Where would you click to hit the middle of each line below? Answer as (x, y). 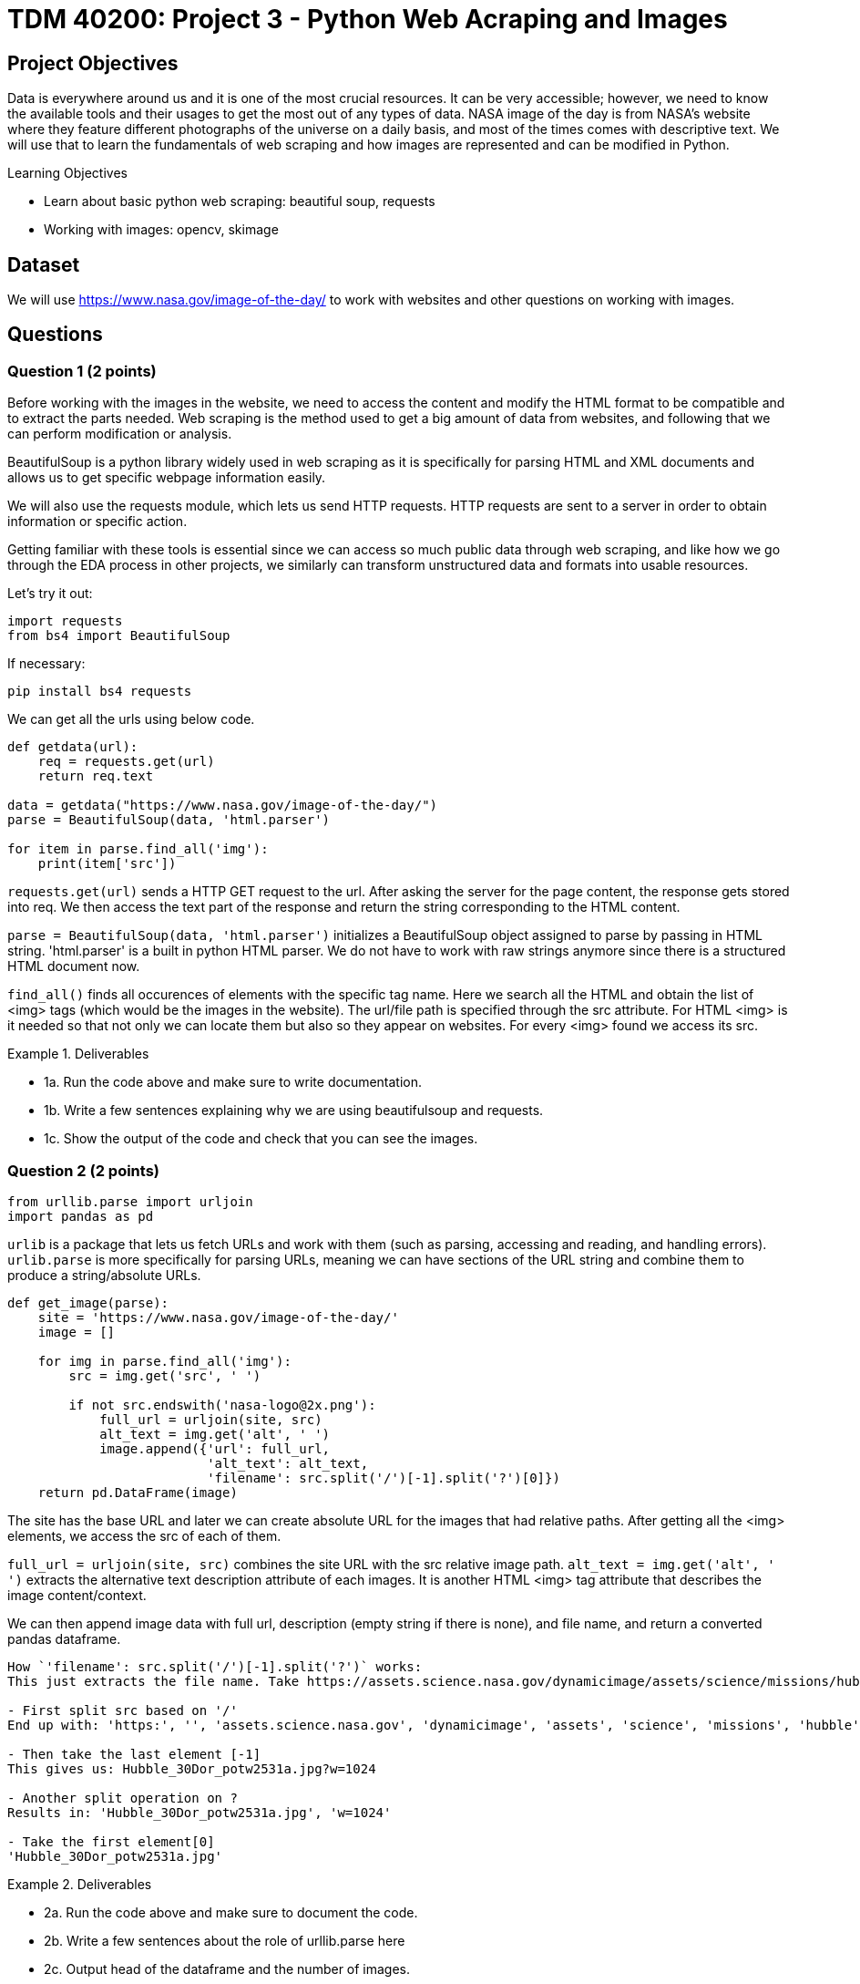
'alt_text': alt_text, (288, 1463)
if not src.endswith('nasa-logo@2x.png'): (222, 1405)
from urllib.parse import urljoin (130, 1201)
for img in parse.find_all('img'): (164, 1361)
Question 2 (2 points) (84, 1170)
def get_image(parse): (88, 1302)
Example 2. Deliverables (80, 1884)
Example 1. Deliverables (78, 1054)
